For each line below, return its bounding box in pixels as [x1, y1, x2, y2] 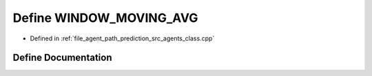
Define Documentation [12, 52, 112, 64]
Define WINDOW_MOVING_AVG [12, 10, 198, 25]
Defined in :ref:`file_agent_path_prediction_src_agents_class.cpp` [30, 34, 215, 42]
